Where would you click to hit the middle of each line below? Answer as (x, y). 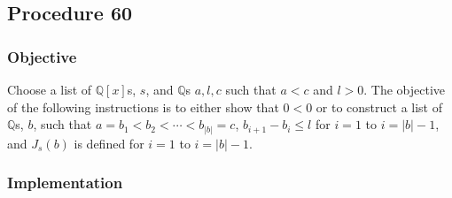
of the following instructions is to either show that (143, 107)
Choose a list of (50, 89)
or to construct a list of (379, 107)
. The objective (405, 89)
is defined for (109, 143)
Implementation (65, 183)
